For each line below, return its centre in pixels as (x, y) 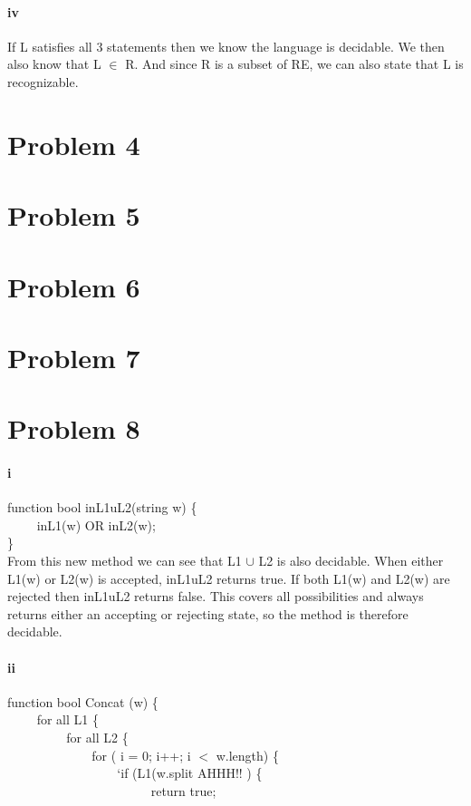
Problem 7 (74, 357)
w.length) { (247, 755)
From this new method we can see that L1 (125, 561)
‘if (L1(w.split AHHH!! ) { (190, 773)
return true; (183, 790)
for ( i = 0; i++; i (141, 755)
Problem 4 (74, 144)
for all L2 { (97, 737)
